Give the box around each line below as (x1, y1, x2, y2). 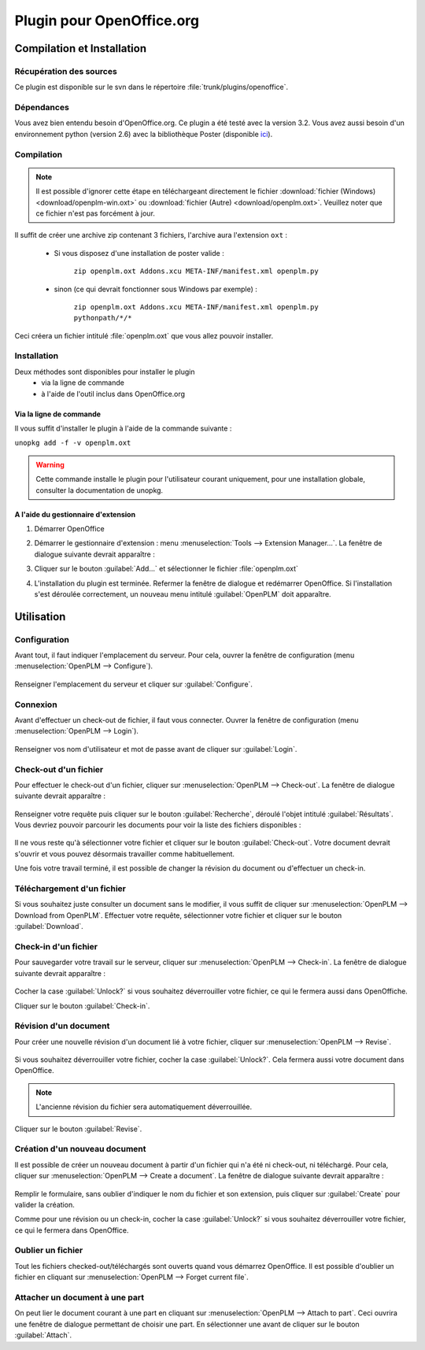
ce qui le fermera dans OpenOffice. (14, 1225, 129, 1235)
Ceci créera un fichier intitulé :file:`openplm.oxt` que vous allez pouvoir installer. (14, 331, 274, 340)
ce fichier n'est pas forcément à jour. (35, 209, 155, 218)
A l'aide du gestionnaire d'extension (14, 509, 136, 519)
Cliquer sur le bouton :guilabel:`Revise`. (14, 1124, 142, 1134)
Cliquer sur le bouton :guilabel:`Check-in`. (14, 1000, 150, 1011)
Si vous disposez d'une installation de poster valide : (54, 248, 224, 257)
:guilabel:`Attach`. (14, 1330, 72, 1340)
